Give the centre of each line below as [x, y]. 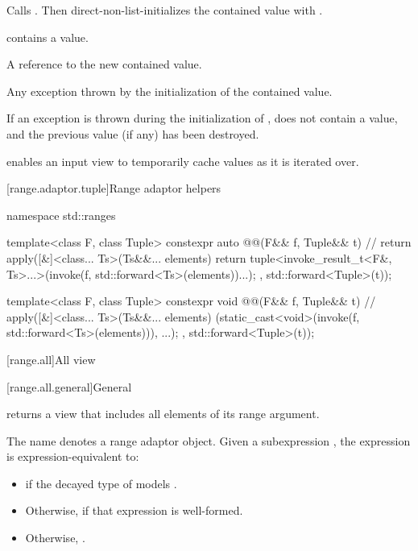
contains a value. [48, 37]
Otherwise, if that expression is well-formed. [134, 510]
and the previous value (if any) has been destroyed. [133, 133]
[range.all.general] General [69, 386]
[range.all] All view [51, 359]
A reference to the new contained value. [104, 64]
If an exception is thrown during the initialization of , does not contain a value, [202, 118]
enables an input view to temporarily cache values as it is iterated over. [183, 161]
